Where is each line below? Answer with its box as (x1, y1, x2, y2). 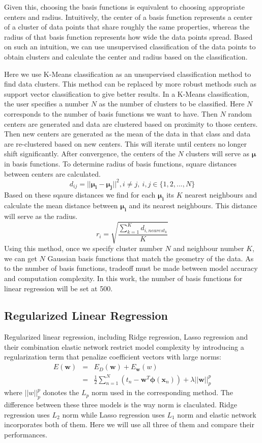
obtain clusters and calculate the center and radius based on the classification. (4, 51, 248, 62)
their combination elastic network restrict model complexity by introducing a (4, 341, 244, 352)
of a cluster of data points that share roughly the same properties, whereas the (4, 21, 250, 32)
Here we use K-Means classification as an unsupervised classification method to (4, 68, 251, 79)
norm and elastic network (177, 409, 256, 420)
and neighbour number (173, 243, 244, 254)
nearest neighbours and (185, 189, 257, 200)
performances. (4, 429, 47, 440)
